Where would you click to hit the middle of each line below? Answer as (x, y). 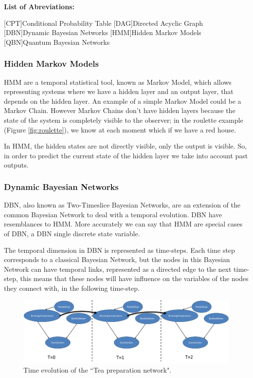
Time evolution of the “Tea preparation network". (98, 370)
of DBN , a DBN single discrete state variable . (72, 233)
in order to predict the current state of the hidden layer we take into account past (126, 155)
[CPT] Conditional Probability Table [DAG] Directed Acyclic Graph (104, 23)
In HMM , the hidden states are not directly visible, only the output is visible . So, (126, 146)
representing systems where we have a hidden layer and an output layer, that (119, 91)
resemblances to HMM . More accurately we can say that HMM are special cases (123, 224)
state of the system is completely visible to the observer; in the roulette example (124, 120)
